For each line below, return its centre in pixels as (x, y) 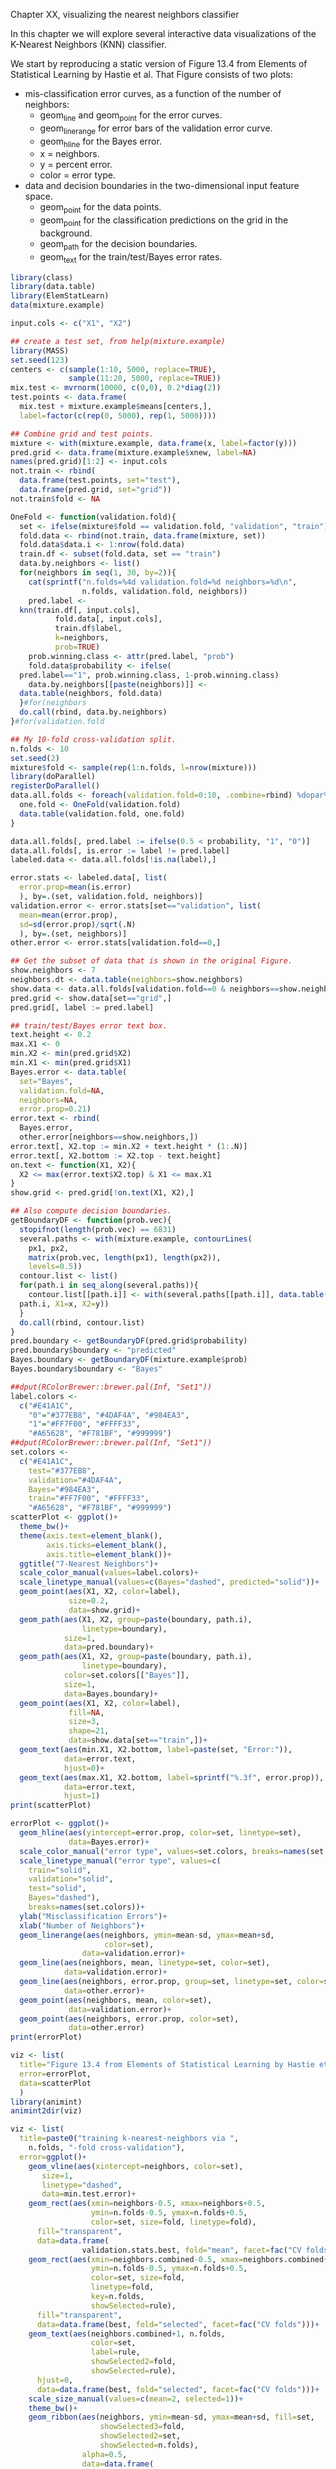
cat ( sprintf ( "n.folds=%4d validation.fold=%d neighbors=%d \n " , (163, 582)
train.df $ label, (88, 629)
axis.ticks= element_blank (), (107, 1545)
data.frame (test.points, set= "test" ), (100, 480)
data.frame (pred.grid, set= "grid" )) (95, 490)
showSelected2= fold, (133, 2362)
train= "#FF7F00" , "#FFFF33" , (89, 1499)
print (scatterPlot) (51, 1805)
